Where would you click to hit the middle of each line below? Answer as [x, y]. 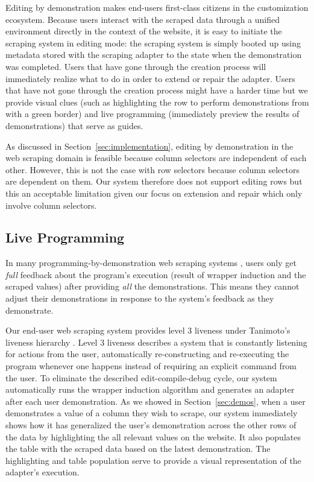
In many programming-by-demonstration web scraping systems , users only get [151, 263]
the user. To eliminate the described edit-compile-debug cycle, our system [141, 377]
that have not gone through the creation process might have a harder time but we [157, 90]
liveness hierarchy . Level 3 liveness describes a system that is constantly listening [156, 342]
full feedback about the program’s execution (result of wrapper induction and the [156, 274]
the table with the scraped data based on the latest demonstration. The [138, 449]
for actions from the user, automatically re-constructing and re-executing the [147, 354]
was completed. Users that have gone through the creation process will [136, 66]
